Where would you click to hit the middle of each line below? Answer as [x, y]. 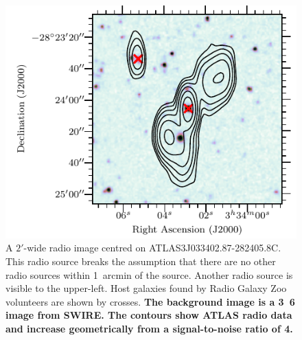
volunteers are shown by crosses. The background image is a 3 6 [150, 301]
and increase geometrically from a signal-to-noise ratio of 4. [149, 329]
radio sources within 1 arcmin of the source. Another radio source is [149, 274]
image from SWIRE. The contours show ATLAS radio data [149, 315]
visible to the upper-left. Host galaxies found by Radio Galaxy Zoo [146, 288]
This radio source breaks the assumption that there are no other [141, 261]
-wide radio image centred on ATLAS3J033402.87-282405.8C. [152, 248]
